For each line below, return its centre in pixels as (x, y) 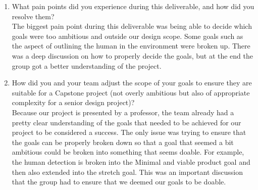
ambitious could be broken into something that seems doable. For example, (128, 152)
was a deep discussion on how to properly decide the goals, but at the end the (133, 55)
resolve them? (33, 16)
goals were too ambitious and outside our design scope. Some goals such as (127, 36)
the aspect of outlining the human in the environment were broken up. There (131, 46)
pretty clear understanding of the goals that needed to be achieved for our (126, 122)
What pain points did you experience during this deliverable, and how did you (133, 6)
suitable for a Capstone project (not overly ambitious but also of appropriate (131, 92)
